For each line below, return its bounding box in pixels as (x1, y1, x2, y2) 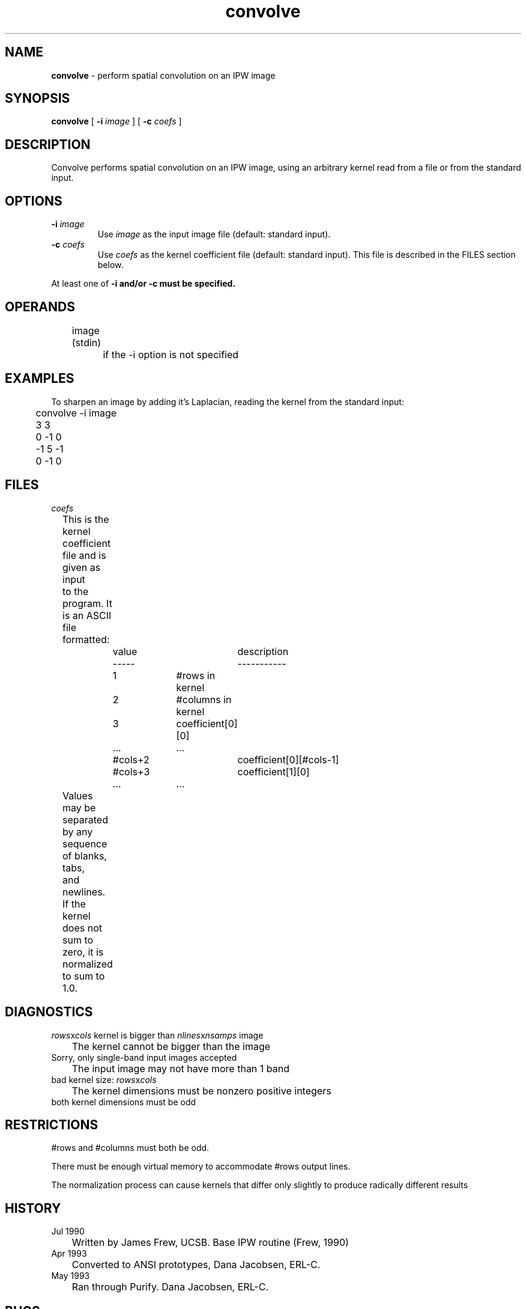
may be (62, 801, 96, 814)
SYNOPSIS (5, 91, 70, 106)
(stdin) (71, 336, 101, 349)
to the (62, 585, 89, 597)
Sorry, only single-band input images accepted (51, 1052, 237, 1063)
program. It (62, 597, 112, 609)
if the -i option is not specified (103, 348, 239, 361)
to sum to (62, 969, 105, 982)
